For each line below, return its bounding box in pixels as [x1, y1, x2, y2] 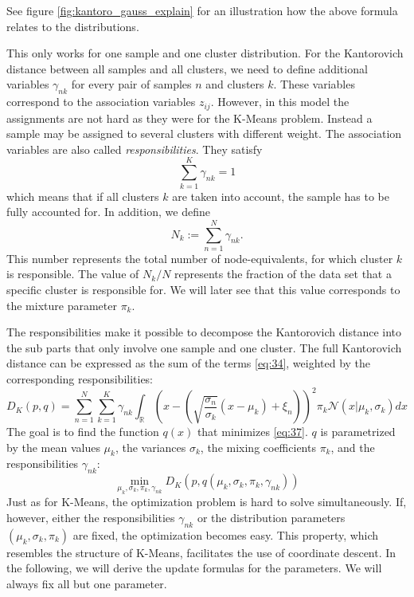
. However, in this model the [210, 93, 350, 110]
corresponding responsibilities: [6, 371, 154, 387]
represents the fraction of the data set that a [174, 265, 392, 282]
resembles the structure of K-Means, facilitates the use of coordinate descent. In [6, 544, 396, 560]
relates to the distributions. [6, 18, 139, 34]
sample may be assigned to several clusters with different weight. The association [6, 125, 402, 142]
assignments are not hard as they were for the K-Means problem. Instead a [6, 109, 373, 126]
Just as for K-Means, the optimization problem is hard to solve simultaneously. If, [6, 493, 407, 510]
